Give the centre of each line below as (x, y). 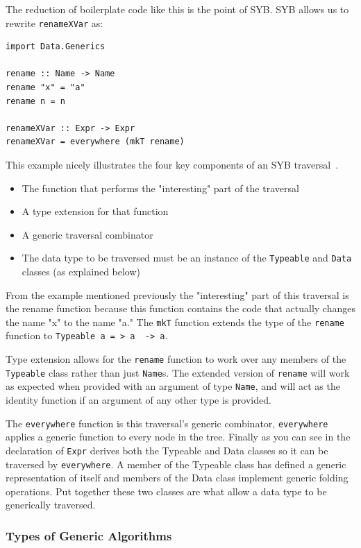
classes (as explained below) (81, 272)
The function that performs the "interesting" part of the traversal (160, 188)
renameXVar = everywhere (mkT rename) (95, 142)
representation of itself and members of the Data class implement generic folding (177, 478)
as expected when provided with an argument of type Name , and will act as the (173, 386)
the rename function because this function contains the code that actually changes (180, 308)
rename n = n (35, 101)
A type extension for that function (95, 211)
